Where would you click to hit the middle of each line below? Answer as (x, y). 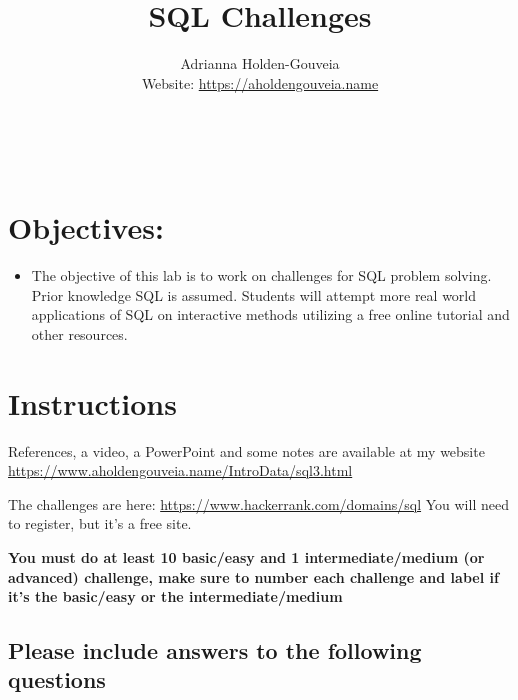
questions (57, 679)
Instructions (92, 402)
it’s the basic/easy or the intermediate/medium (175, 596)
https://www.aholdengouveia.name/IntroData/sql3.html (180, 470)
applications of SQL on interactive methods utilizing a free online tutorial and (270, 314)
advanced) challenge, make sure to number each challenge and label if (253, 576)
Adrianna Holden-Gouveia (260, 63)
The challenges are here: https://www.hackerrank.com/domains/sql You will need (258, 503)
